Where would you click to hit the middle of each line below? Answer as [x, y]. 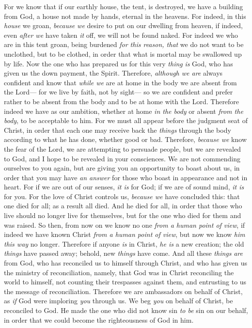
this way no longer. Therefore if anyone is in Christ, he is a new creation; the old [124, 243]
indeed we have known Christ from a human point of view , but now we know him [125, 234]
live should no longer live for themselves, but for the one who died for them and [123, 215]
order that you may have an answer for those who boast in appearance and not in [126, 177]
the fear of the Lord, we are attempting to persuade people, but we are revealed [122, 148]
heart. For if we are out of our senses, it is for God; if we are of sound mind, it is [124, 187]
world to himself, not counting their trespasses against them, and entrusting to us [125, 282]
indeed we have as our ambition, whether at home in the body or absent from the [124, 111]
